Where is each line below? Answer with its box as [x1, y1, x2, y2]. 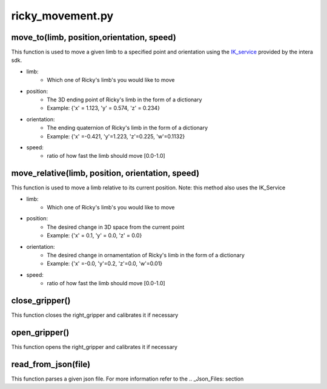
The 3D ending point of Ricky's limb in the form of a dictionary [47, 96, 202, 103]
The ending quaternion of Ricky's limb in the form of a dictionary [47, 124, 208, 132]
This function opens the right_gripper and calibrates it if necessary [11, 343, 178, 350]
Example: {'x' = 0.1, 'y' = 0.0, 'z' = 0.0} [47, 232, 142, 239]
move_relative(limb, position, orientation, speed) [11, 168, 200, 178]
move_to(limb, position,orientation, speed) [11, 32, 177, 42]
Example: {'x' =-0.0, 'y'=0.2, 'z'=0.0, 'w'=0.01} [47, 260, 163, 267]
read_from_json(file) [11, 359, 91, 370]
